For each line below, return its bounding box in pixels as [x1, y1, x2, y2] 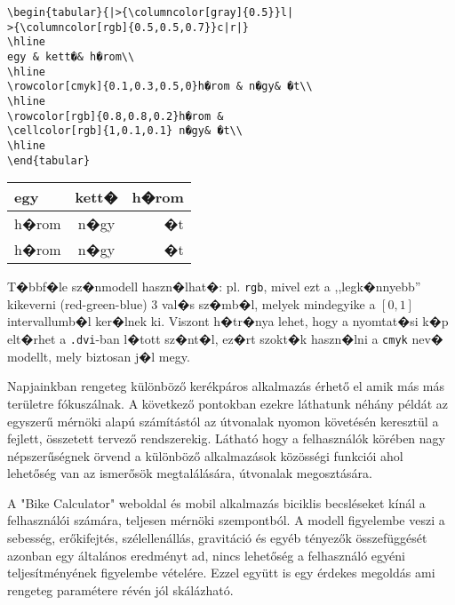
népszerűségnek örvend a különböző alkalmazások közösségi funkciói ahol [7, 446, 403, 465]
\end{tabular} [7, 154, 91, 167]
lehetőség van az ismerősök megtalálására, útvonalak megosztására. [7, 464, 372, 482]
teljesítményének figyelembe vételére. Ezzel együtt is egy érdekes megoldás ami [7, 563, 435, 582]
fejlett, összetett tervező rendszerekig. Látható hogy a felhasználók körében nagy [7, 429, 445, 448]
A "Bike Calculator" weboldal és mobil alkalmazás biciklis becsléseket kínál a [7, 493, 426, 512]
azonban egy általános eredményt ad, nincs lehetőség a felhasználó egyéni [7, 545, 405, 564]
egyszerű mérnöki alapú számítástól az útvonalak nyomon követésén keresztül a [7, 411, 439, 430]
